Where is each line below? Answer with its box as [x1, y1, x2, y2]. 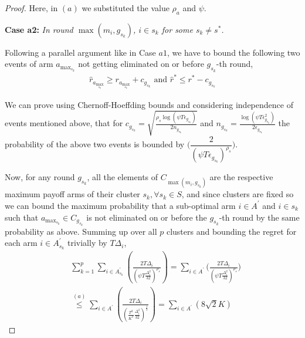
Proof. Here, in [5, 2, 58, 13]
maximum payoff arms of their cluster [5, 188, 140, 200]
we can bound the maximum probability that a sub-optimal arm [5, 199, 236, 211]
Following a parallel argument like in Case [5, 46, 156, 58]
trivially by [67, 236, 107, 249]
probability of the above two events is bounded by [5, 138, 185, 150]
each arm [5, 236, 38, 249]
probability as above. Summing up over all [5, 225, 157, 237]
